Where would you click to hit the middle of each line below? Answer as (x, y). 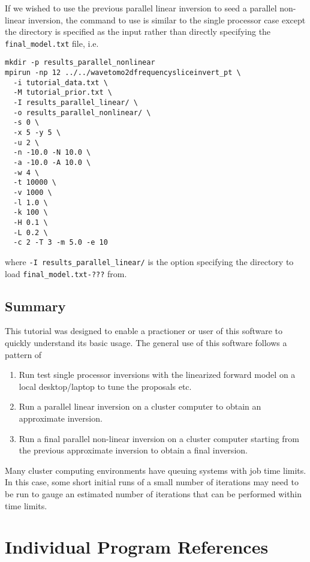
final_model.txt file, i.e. (52, 43)
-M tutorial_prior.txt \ (63, 93)
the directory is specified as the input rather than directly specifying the (138, 31)
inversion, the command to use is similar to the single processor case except (167, 19)
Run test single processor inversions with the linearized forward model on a (157, 375)
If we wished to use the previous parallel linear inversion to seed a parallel (141, 8)
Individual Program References (137, 547)
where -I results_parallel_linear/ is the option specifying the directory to (149, 261)
